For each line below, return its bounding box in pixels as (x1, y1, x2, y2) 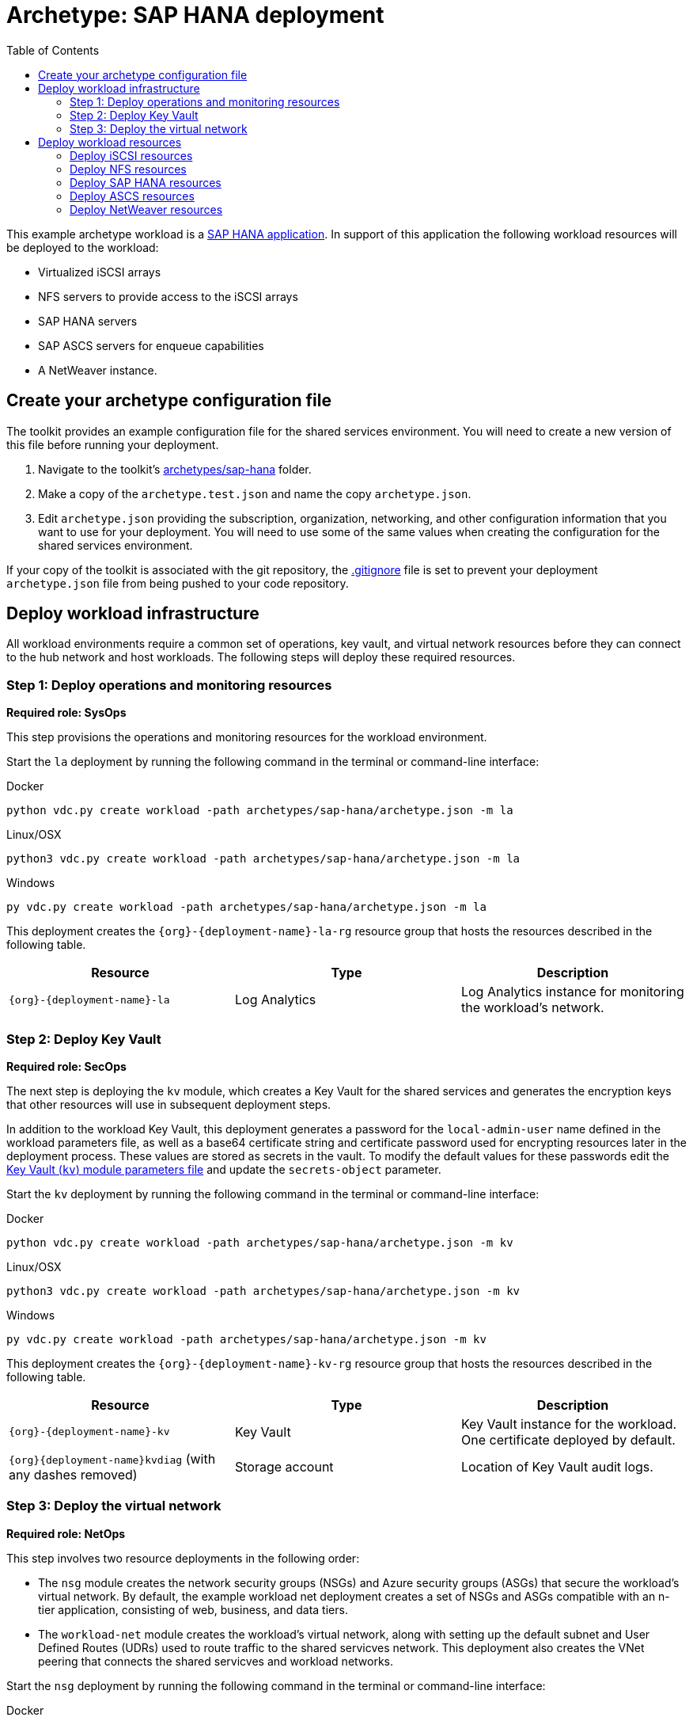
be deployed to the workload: (6, 240, 159, 254)
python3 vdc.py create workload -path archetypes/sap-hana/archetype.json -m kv (6, 1284, 521, 1297)
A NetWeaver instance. (38, 363, 157, 377)
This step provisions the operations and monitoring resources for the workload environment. (6, 730, 487, 744)
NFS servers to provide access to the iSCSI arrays (38, 289, 298, 303)
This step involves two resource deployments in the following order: (6, 1551, 360, 1565)
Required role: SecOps (6, 1059, 127, 1073)
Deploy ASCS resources (70, 188, 195, 203)
